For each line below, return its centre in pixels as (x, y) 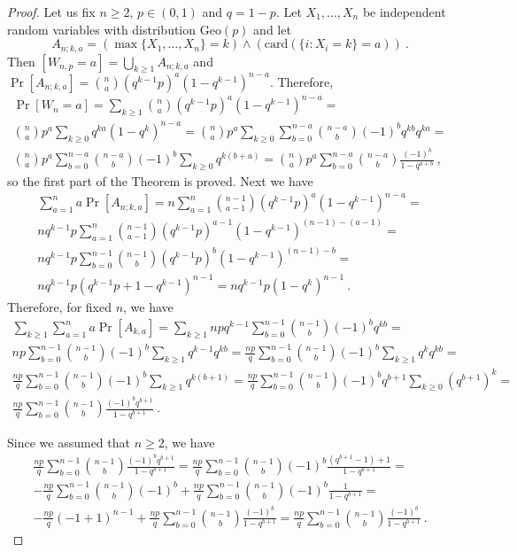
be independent (404, 12)
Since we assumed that (69, 442)
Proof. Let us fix (51, 12)
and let (272, 29)
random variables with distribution (102, 29)
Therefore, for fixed (59, 306)
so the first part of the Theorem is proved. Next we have (160, 181)
